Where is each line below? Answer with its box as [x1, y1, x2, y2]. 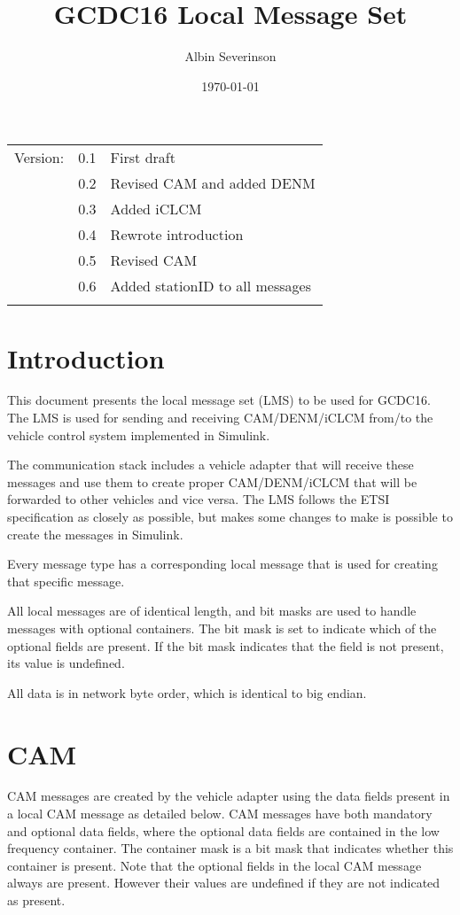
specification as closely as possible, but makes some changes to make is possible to [7, 508, 453, 525]
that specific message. [7, 571, 125, 590]
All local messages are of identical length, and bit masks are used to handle [7, 601, 417, 620]
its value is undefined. [7, 654, 125, 672]
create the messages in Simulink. [7, 524, 183, 543]
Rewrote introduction [110, 224, 244, 245]
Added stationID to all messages [110, 275, 311, 297]
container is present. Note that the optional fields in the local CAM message [7, 856, 422, 874]
